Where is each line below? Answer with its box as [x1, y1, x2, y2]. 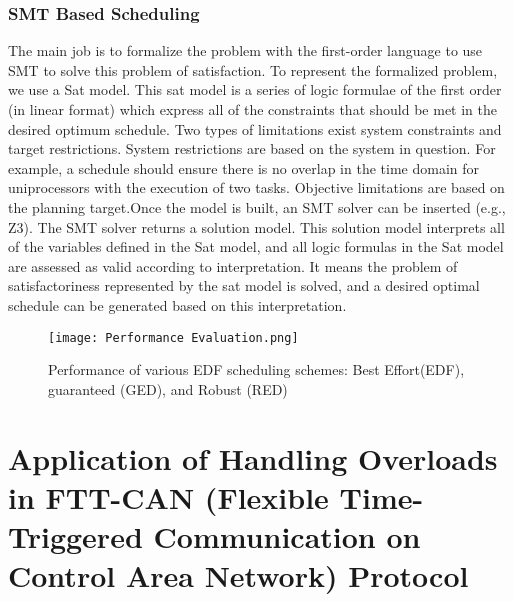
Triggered [8, 515, 143, 556]
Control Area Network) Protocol [8, 555, 469, 596]
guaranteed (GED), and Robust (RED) [48, 378, 288, 399]
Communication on [153, 515, 421, 556]
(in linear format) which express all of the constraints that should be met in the [8, 99, 497, 119]
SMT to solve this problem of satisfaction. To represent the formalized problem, [8, 59, 498, 80]
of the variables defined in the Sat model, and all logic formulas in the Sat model [8, 236, 504, 257]
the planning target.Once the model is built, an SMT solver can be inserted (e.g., [8, 196, 506, 217]
